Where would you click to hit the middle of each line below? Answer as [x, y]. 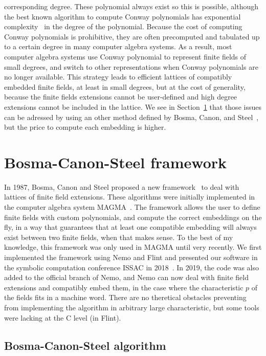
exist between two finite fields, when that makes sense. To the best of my [119, 237]
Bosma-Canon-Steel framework [116, 162]
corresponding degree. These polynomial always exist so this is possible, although [131, 6]
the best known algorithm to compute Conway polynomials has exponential [123, 16]
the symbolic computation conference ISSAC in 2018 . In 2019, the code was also [132, 267]
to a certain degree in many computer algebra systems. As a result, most [118, 46]
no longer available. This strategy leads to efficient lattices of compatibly [118, 77]
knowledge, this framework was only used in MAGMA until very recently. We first [133, 247]
